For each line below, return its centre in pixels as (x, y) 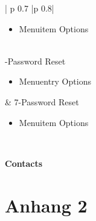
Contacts (24, 163)
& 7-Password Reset (42, 101)
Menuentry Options (55, 81)
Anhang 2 (46, 205)
